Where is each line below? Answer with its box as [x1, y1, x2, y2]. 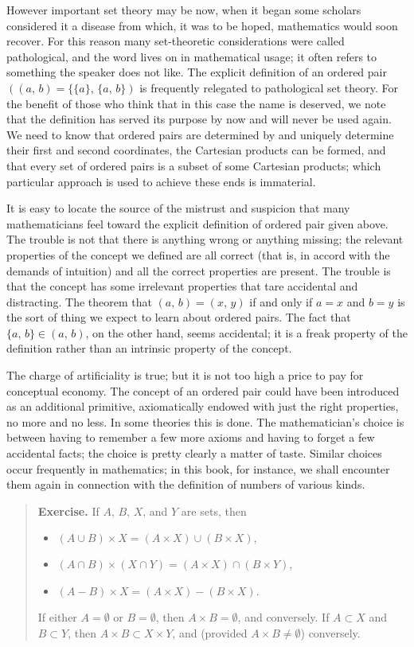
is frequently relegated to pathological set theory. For [139, 79, 399, 95]
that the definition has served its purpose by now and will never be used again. [6, 111, 392, 127]
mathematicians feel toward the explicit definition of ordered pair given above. [6, 215, 389, 232]
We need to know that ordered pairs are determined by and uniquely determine [6, 126, 394, 142]
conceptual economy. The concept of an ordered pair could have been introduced [6, 382, 400, 399]
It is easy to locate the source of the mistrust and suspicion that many [6, 200, 350, 216]
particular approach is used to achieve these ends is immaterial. [6, 173, 316, 189]
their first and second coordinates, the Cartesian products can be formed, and [6, 142, 386, 158]
